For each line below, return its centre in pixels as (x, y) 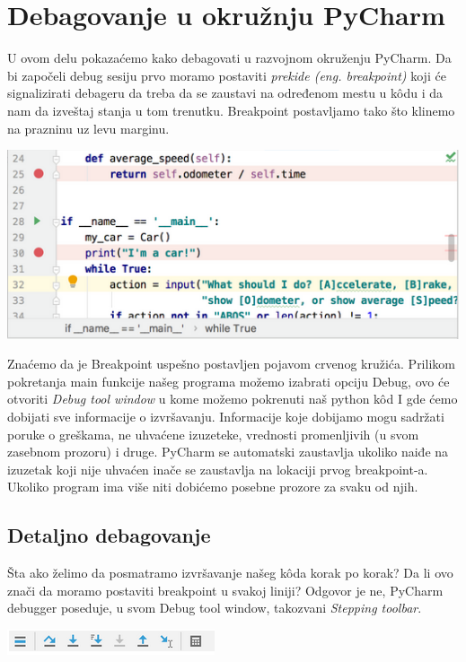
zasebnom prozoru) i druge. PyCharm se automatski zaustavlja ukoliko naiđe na (228, 452)
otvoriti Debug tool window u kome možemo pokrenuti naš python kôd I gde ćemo (233, 399)
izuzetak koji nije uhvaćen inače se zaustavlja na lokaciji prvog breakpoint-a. (218, 469)
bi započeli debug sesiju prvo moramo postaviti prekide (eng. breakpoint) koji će (227, 75)
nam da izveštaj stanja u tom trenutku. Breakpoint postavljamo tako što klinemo (231, 110)
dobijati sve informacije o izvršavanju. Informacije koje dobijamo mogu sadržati (226, 417)
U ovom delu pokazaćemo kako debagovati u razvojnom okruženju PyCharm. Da (229, 58)
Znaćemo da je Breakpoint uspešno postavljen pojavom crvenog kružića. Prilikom (231, 364)
